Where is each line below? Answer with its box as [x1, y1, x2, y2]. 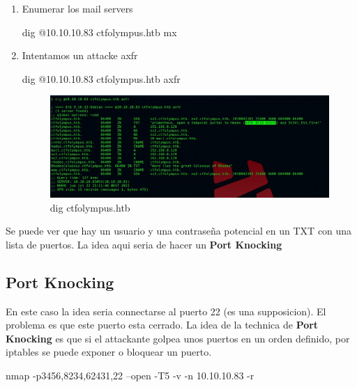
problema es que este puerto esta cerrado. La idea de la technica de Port [6, 317, 319, 332]
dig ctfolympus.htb [50, 200, 130, 214]
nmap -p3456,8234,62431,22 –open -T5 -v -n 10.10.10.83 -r [6, 368, 255, 382]
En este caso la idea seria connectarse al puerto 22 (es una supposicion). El [6, 303, 326, 318]
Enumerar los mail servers [22, 1, 133, 15]
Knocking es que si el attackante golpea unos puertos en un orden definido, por [6, 331, 350, 345]
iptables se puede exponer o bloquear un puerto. [6, 345, 212, 359]
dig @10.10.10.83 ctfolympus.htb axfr [22, 71, 181, 86]
